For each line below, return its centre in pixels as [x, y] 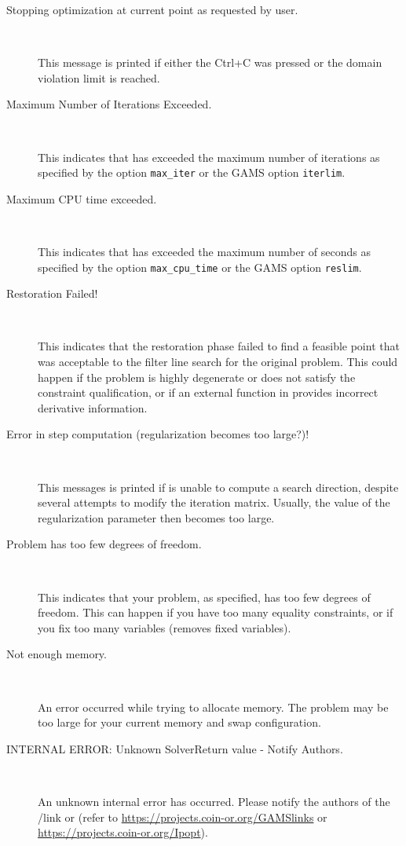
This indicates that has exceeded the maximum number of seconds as [204, 251]
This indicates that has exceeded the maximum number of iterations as [209, 157]
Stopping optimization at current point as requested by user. [152, 9]
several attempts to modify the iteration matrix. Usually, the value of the [214, 502]
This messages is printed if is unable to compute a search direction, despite [218, 487]
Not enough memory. [57, 654]
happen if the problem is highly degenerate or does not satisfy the [197, 377]
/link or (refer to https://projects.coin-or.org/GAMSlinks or [183, 817]
